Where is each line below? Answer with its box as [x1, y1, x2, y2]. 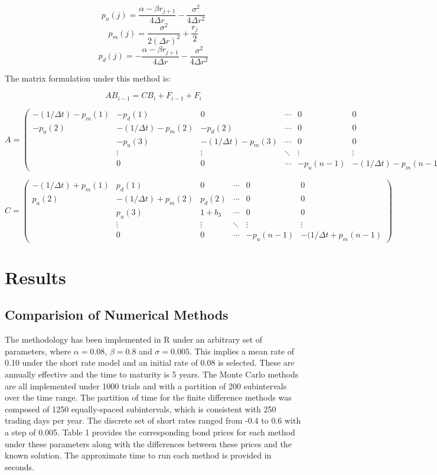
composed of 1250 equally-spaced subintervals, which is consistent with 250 [5, 402, 276, 415]
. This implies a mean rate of [189, 344, 295, 357]
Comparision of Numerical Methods [5, 305, 229, 324]
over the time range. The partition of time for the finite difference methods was [5, 391, 292, 404]
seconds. [5, 460, 34, 473]
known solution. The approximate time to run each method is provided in [5, 449, 272, 461]
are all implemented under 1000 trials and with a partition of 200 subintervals [5, 379, 287, 392]
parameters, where [5, 344, 71, 357]
